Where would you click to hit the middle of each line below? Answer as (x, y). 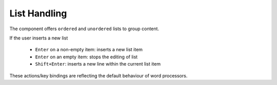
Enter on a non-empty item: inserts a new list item (89, 50)
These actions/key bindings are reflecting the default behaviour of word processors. (98, 76)
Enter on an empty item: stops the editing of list (86, 57)
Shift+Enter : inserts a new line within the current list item (98, 64)
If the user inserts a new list (39, 38)
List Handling (38, 13)
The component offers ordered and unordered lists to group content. (84, 29)
